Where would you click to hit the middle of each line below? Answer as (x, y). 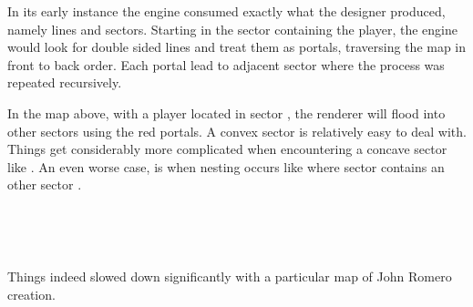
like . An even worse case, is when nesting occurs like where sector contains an (226, 166)
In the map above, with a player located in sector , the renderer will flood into (226, 113)
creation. (31, 294)
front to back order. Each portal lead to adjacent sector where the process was (226, 64)
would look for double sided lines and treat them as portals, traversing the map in (237, 47)
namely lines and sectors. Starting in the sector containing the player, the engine (232, 29)
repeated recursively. (65, 82)
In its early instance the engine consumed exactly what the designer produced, (226, 11)
